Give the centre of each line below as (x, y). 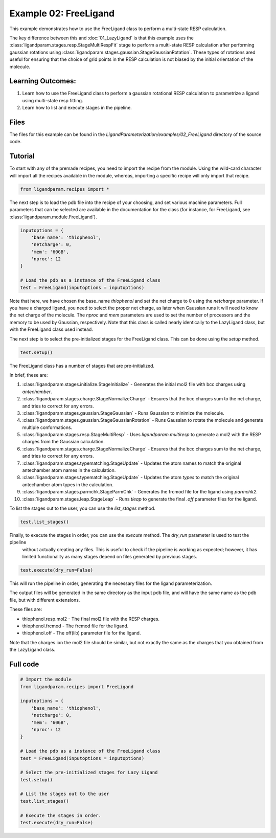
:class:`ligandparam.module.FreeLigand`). (53, 217)
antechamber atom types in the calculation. (68, 484)
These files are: (26, 609)
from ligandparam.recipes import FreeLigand (77, 687)
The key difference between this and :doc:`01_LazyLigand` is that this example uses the (101, 38)
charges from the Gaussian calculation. (63, 442)
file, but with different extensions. (45, 600)
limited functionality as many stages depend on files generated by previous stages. (110, 557)
